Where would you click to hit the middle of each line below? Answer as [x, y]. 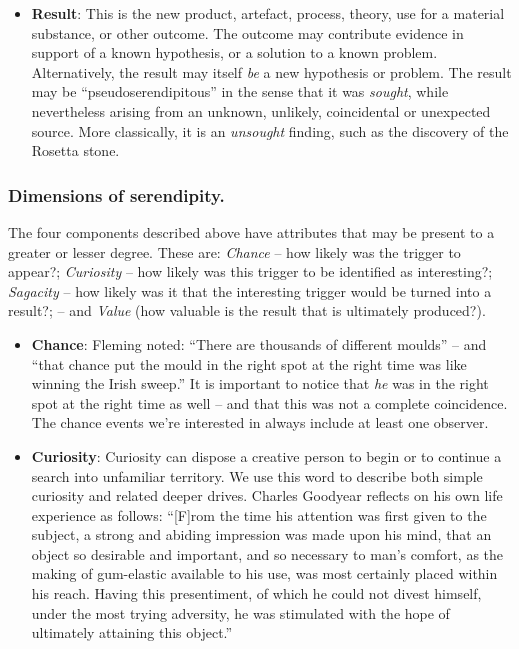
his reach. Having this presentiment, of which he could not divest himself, [256, 593]
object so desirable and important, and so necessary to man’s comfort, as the [267, 553]
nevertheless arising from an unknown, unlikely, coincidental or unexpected [261, 110]
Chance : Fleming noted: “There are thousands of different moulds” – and [259, 343]
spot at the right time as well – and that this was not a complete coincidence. [269, 402]
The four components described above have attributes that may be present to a [251, 231]
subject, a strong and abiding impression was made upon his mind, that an [261, 534]
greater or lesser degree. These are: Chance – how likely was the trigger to [234, 251]
